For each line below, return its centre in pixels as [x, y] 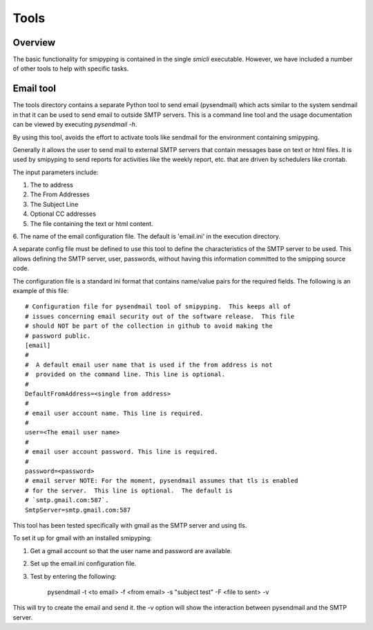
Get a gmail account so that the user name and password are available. [131, 550]
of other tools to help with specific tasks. [71, 68]
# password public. [58, 336]
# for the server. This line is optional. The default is [129, 490]
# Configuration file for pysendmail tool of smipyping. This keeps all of [158, 307]
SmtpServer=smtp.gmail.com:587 [78, 510]
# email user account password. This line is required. [122, 452]
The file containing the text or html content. [92, 223]
